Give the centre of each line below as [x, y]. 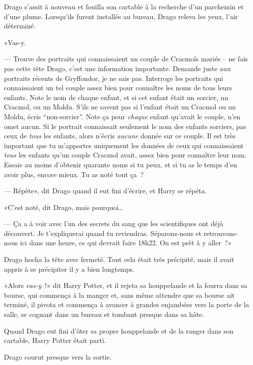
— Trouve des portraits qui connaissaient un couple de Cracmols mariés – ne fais [126, 59]
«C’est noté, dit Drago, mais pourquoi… [64, 207]
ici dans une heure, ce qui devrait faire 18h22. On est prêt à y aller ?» [126, 243]
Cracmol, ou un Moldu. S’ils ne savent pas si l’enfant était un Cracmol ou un [120, 107]
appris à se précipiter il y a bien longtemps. [69, 269]
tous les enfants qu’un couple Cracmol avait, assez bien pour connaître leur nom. [125, 155]
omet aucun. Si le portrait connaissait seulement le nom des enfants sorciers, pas [125, 126]
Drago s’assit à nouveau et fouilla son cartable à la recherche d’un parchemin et [124, 6]
